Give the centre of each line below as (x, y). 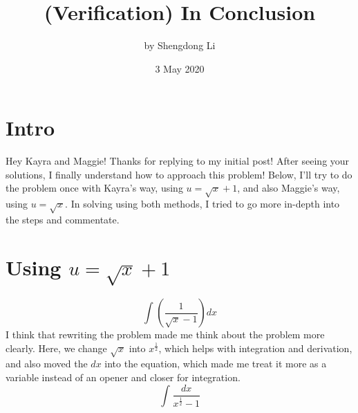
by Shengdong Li (180, 45)
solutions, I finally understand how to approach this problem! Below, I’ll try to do (179, 174)
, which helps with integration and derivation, (255, 348)
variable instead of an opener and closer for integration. (123, 377)
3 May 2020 (180, 68)
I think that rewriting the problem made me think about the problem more (165, 334)
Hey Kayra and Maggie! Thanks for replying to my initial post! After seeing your (178, 161)
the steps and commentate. (63, 219)
